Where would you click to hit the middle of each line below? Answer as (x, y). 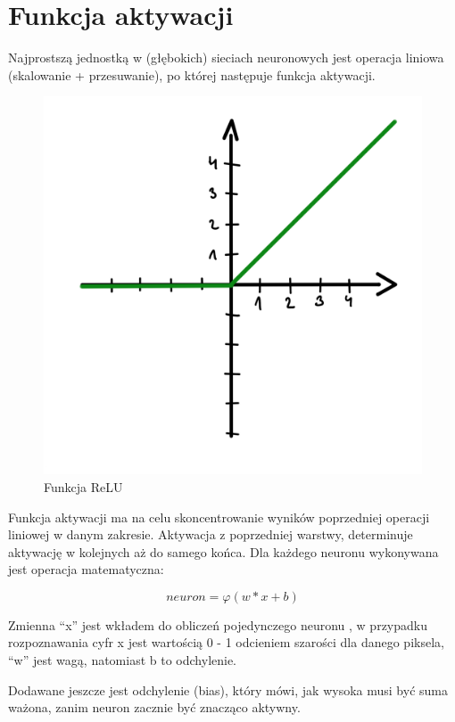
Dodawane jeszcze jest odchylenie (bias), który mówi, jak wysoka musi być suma (228, 689)
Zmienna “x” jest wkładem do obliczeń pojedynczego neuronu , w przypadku (218, 624)
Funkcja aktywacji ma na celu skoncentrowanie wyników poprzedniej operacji (219, 517)
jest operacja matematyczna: (86, 569)
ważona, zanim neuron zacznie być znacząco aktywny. (154, 707)
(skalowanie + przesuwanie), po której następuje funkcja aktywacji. (192, 74)
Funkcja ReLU (83, 486)
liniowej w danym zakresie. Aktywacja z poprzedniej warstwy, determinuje (211, 534)
